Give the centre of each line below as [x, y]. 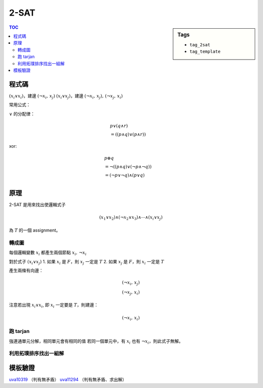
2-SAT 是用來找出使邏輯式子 [37, 205]
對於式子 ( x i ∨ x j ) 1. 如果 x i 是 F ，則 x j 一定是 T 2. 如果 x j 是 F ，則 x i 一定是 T [86, 262]
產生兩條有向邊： [26, 270]
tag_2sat [200, 45]
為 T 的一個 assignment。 [35, 230]
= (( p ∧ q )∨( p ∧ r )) [128, 134]
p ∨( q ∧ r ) [119, 126]
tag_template [205, 52]
